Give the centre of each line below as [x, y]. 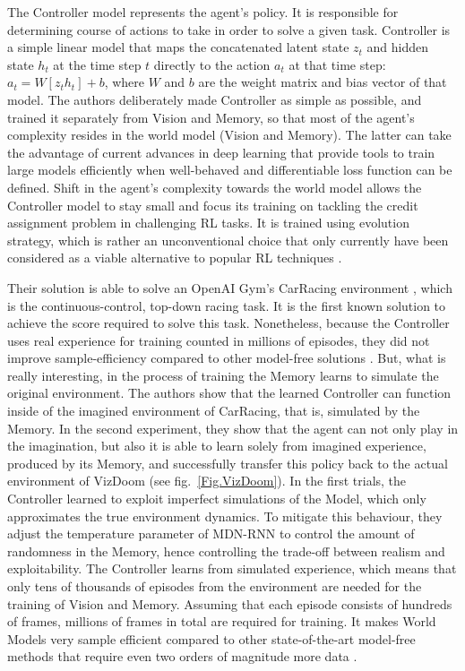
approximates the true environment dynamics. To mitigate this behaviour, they [225, 516]
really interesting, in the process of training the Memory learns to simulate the [223, 375]
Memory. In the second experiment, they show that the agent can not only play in [233, 428]
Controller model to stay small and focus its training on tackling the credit [213, 205]
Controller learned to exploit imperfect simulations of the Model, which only [217, 499]
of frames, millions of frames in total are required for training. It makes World [222, 621]
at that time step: [337, 64]
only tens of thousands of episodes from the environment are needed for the [215, 586]
